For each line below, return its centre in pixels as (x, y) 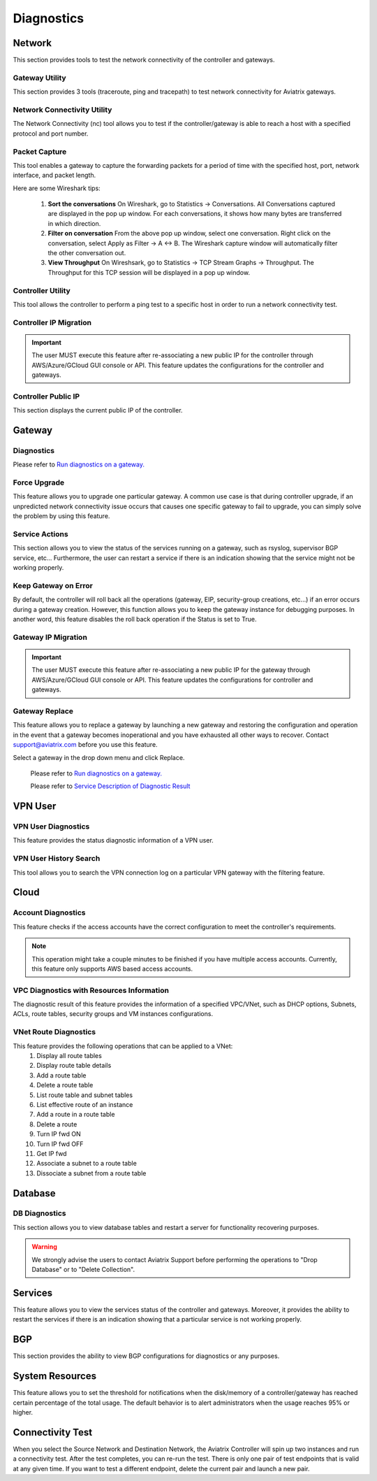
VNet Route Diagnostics (54, 1032)
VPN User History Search (57, 859)
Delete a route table (65, 1085)
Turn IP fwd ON (59, 1134)
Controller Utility (42, 290)
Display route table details (74, 1066)
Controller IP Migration (52, 322)
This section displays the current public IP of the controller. (98, 410)
